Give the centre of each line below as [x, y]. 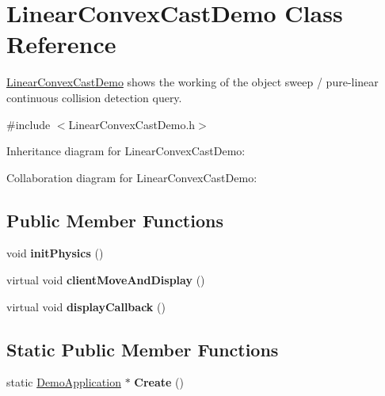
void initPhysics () [55, 253]
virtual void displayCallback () [86, 306]
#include [29, 124]
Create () [159, 382]
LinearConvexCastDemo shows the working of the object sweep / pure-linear [192, 82]
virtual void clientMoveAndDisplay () [106, 280]
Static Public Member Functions [143, 349]
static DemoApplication [64, 382]
